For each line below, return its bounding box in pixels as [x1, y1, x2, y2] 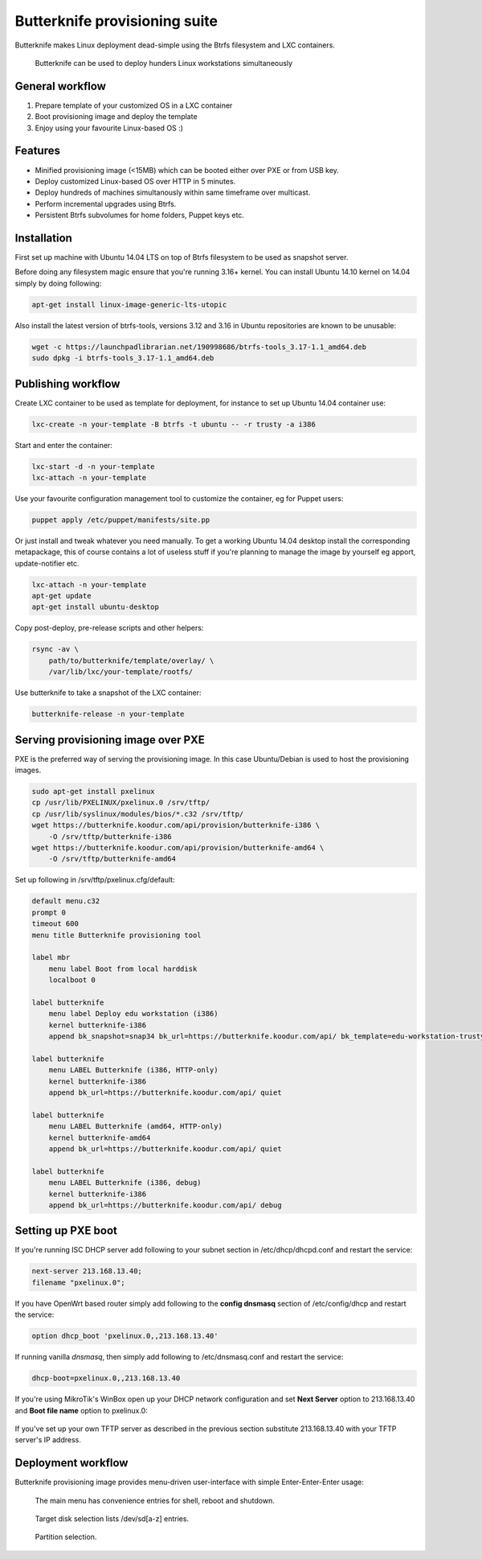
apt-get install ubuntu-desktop [31, 603, 160, 611]
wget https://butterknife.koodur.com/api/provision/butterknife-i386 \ [31, 821, 321, 830]
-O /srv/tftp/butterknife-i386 [48, 832, 172, 841]
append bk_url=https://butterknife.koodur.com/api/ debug [48, 1200, 282, 1210]
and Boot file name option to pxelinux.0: [14, 1405, 148, 1415]
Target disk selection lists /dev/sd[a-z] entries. [35, 1513, 189, 1524]
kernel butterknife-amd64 [48, 1133, 151, 1142]
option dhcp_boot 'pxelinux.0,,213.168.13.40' [31, 1331, 219, 1341]
